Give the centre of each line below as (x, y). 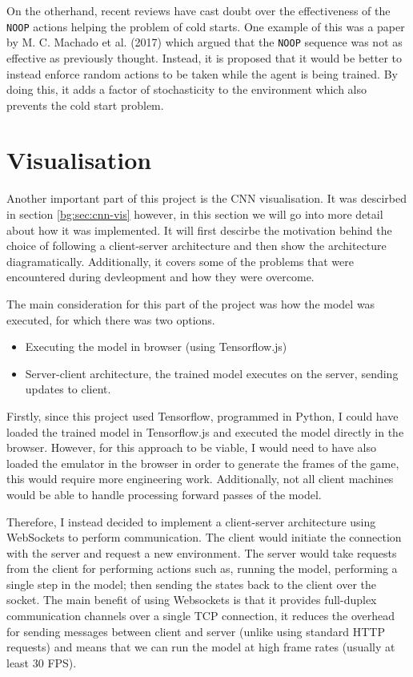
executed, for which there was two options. (111, 319)
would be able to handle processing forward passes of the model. (164, 494)
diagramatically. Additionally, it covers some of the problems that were (180, 261)
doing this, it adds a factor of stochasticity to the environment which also (187, 89)
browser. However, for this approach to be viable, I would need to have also (192, 447)
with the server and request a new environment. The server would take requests (202, 552)
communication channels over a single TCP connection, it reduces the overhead (201, 616)
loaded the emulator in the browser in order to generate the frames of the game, (203, 463)
